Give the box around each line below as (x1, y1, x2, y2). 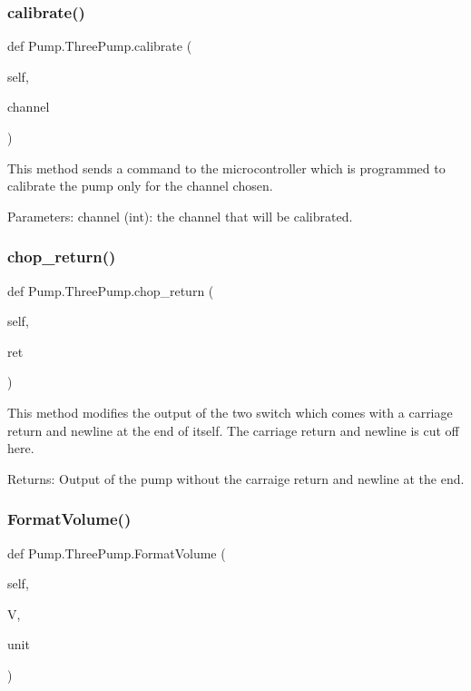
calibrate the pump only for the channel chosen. (7, 176, 273, 195)
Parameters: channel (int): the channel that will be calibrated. (7, 206, 353, 225)
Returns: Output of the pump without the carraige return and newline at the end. (7, 469, 465, 488)
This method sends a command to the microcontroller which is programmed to (7, 158, 446, 177)
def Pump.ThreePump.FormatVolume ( (7, 543, 226, 562)
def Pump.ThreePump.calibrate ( (7, 36, 192, 55)
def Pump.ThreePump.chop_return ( (7, 281, 214, 300)
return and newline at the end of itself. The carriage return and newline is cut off (7, 420, 459, 439)
